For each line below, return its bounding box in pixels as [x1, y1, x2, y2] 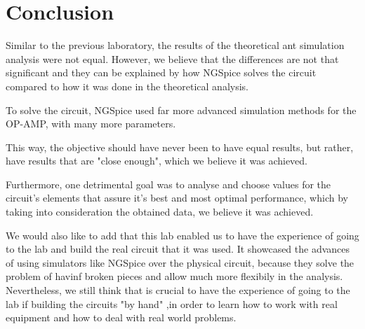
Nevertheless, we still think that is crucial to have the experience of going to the [6, 283, 350, 297]
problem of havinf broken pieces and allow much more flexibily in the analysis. [6, 269, 343, 283]
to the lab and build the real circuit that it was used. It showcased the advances [6, 241, 350, 256]
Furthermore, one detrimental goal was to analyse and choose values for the [6, 176, 331, 191]
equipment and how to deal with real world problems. [6, 310, 237, 325]
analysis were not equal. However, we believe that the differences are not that [6, 51, 339, 66]
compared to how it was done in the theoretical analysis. [6, 78, 249, 93]
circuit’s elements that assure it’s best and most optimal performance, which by [6, 190, 348, 205]
